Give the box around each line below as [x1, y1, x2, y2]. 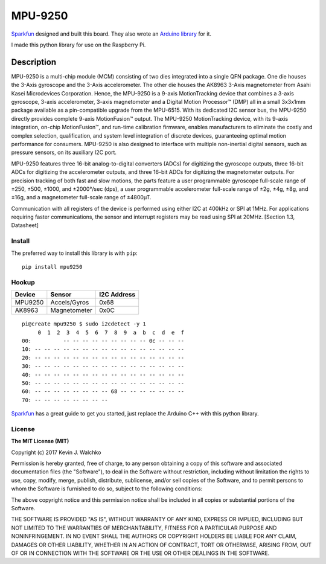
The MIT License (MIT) [11, 438, 69, 445]
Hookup [11, 278, 36, 286]
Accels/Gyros [50, 298, 89, 307]
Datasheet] [11, 222, 39, 229]
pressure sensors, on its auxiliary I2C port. [11, 149, 117, 156]
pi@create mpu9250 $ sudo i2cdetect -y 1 [22, 321, 146, 327]
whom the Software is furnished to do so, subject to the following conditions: [11, 485, 203, 492]
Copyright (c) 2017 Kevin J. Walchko [11, 449, 101, 456]
